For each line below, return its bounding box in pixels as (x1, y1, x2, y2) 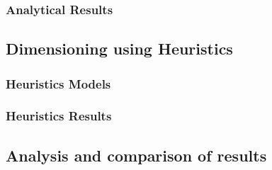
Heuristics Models (6, 74, 111, 92)
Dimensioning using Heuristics (6, 38, 233, 59)
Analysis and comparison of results (6, 144, 267, 166)
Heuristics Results (6, 107, 112, 125)
